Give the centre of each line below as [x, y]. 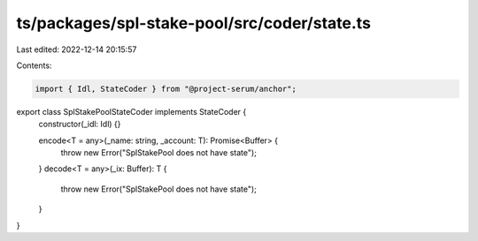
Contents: [34, 65]
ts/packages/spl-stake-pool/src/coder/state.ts [194, 23]
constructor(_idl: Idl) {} [80, 124]
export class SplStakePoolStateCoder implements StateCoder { [131, 111]
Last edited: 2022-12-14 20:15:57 [77, 49]
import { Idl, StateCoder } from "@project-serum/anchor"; [166, 89]
